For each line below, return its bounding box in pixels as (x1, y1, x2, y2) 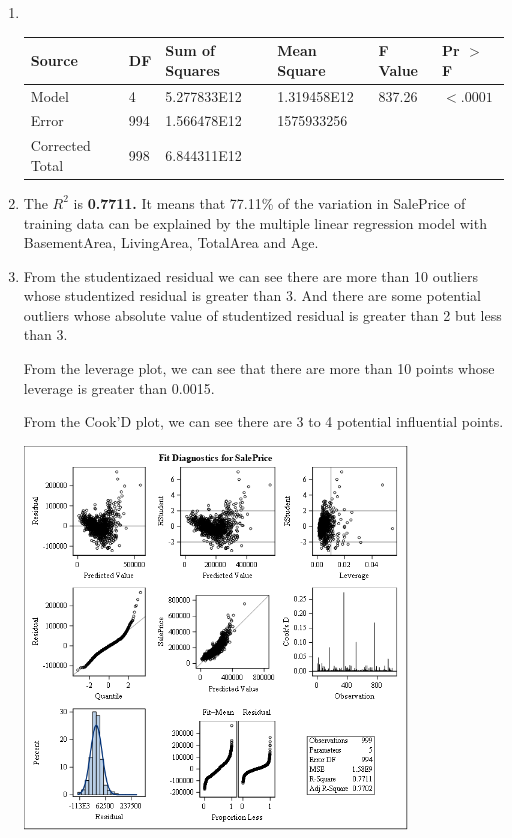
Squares (165, 59, 220, 80)
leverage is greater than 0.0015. (23, 377, 215, 398)
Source (30, 49, 78, 70)
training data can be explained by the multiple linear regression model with (23, 212, 487, 233)
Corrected (30, 135, 91, 156)
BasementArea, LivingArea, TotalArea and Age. (23, 232, 319, 253)
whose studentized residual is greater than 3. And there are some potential (23, 285, 481, 306)
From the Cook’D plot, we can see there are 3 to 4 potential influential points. (23, 411, 504, 432)
